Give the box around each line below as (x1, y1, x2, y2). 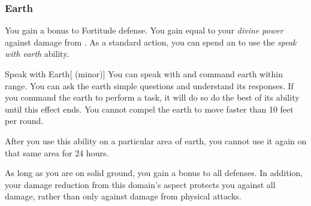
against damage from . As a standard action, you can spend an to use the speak (5, 35, 297, 48)
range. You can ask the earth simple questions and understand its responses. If (5, 79, 294, 92)
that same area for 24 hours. (5, 146, 109, 159)
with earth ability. (5, 47, 70, 60)
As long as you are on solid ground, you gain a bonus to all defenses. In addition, (5, 166, 303, 179)
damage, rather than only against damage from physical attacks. (5, 190, 241, 202)
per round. (5, 114, 44, 127)
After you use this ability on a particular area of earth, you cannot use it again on (5, 134, 307, 147)
